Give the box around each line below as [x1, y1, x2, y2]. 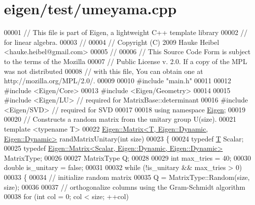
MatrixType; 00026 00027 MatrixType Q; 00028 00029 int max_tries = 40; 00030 [4, 152, 251, 163]
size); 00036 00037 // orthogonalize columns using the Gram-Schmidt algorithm [4, 181, 246, 192]
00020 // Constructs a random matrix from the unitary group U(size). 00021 [4, 114, 237, 124]
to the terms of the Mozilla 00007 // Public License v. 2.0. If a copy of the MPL [4, 56, 247, 66]
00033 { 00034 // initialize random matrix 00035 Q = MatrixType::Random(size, [4, 172, 250, 182]
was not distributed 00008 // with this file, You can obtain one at [4, 66, 203, 76]
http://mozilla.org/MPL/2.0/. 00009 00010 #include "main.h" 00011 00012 [4, 75, 231, 86]
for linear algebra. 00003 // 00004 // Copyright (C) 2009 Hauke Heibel [4, 36, 219, 47]
